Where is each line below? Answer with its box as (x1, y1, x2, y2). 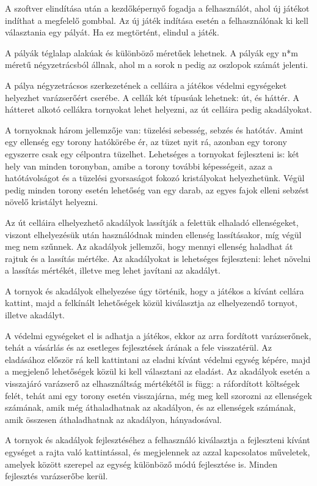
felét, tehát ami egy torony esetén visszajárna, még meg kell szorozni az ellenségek (5, 389, 312, 402)
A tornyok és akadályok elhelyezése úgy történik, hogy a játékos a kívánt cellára (5, 284, 304, 297)
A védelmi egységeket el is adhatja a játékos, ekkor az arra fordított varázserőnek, (5, 329, 312, 342)
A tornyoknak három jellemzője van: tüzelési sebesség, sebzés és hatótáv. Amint (5, 123, 304, 136)
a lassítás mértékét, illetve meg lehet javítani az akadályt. (5, 264, 220, 277)
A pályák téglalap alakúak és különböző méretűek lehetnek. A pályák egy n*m (5, 46, 299, 59)
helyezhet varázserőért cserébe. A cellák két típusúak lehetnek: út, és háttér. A (5, 91, 299, 103)
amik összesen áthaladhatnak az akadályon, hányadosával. (5, 413, 222, 425)
